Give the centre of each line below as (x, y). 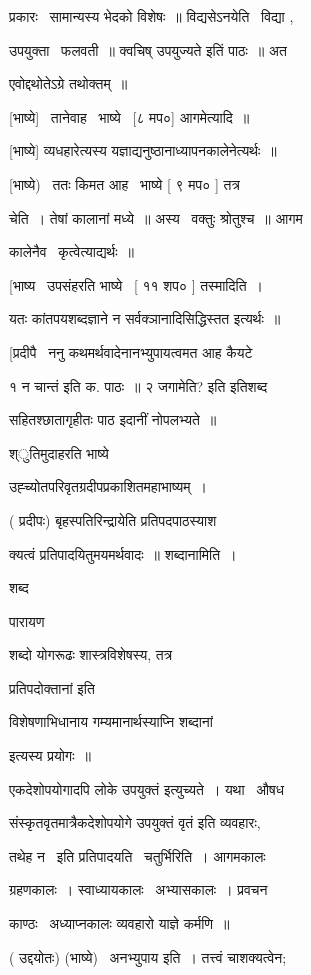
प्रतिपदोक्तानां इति (52, 687)
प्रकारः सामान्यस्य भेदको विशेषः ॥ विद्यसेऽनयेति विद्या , (151, 16)
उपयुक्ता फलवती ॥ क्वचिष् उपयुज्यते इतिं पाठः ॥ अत (148, 49)
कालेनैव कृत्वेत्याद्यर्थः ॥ (71, 251)
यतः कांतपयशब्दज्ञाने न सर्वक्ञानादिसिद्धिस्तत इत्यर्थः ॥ (145, 318)
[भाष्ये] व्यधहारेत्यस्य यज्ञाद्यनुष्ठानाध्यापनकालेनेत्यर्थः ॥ (143, 150)
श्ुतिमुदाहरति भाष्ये (59, 452)
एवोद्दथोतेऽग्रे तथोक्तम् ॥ (68, 83)
